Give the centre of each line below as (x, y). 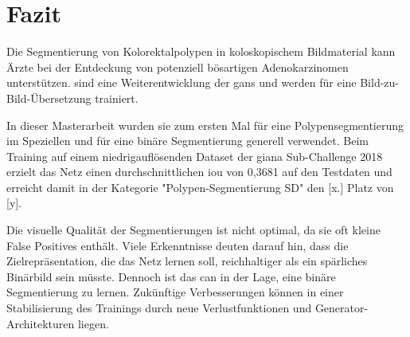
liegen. (93, 323)
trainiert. (117, 98)
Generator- (342, 308)
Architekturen (41, 323)
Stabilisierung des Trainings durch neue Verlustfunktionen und (159, 308)
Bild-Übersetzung (49, 98)
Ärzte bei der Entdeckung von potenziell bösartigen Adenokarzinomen (178, 67)
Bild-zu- (379, 82)
